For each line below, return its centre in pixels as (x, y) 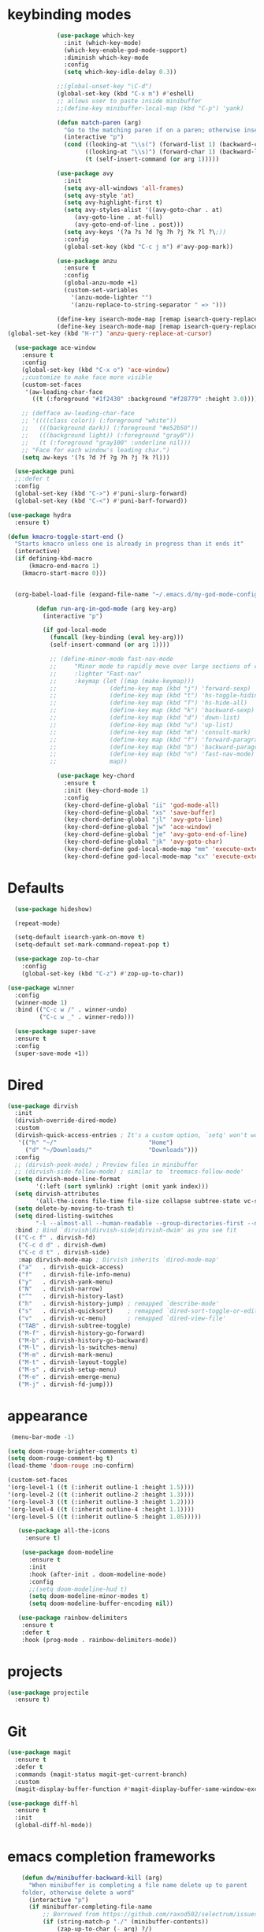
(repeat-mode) (37, 923)
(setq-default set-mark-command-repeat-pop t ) (92, 945)
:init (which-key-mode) (103, 43)
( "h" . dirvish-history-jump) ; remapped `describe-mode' (119, 1304)
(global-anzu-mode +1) (101, 283)
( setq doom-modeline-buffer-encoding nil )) (101, 1604)
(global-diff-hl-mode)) (53, 1826)
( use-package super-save (55, 1031)
